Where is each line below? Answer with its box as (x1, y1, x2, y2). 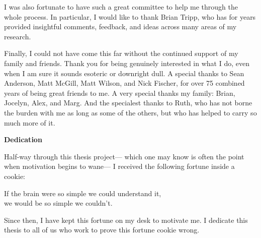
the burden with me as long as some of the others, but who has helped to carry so (4, 107, 257, 117)
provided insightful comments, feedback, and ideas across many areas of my (4, 21, 237, 32)
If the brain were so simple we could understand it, (4, 188, 161, 198)
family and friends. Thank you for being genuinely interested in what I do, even (4, 57, 249, 68)
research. (4, 31, 31, 41)
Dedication (4, 134, 42, 145)
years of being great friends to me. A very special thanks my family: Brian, (4, 87, 235, 98)
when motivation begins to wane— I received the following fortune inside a (4, 161, 235, 171)
